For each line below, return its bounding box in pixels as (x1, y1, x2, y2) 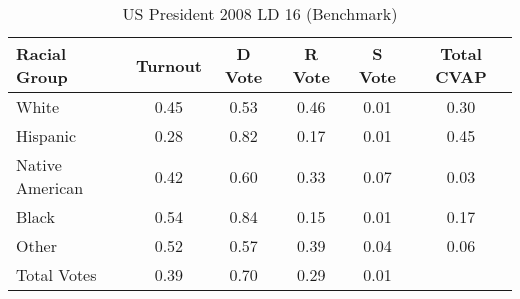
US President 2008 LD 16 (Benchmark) (122, 2, 398, 25)
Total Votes (16, 263, 97, 286)
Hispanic (16, 124, 77, 147)
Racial (16, 42, 67, 65)
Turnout (135, 53, 202, 77)
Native (16, 153, 62, 176)
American (16, 176, 84, 199)
